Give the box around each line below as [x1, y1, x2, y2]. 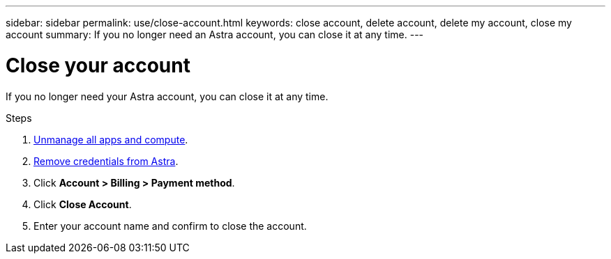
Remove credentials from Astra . [33, 155, 179, 167]
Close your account [6, 53, 190, 77]
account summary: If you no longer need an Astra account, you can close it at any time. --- [6, 29, 424, 40]
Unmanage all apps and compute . [33, 133, 188, 146]
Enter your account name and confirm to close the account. [33, 219, 307, 232]
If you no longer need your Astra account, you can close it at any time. [6, 90, 329, 102]
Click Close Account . [33, 198, 132, 210]
